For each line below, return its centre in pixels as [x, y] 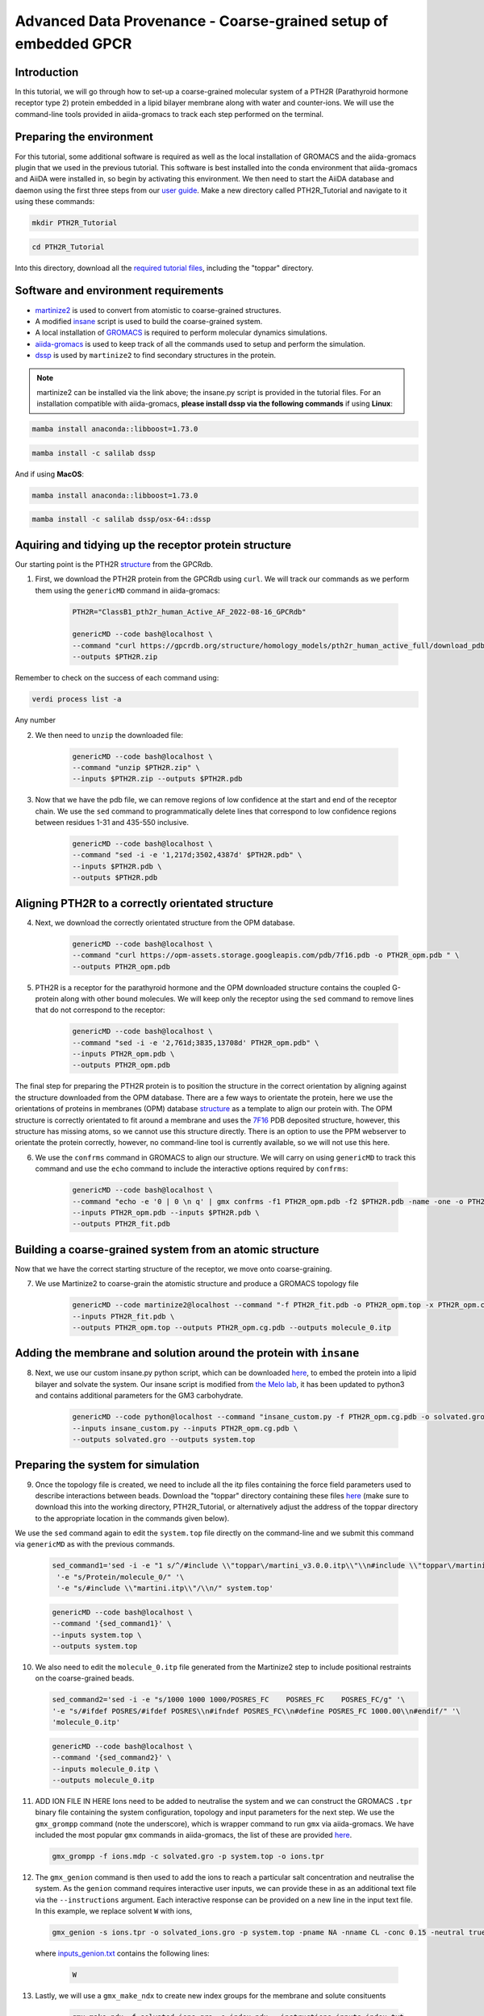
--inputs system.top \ [97, 1635]
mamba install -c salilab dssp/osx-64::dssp [121, 519]
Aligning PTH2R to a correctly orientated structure [144, 903]
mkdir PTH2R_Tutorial [75, 223]
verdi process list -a [77, 699]
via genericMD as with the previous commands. [95, 1544]
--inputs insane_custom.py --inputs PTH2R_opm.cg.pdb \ [185, 1428]
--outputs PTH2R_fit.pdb [121, 1224]
